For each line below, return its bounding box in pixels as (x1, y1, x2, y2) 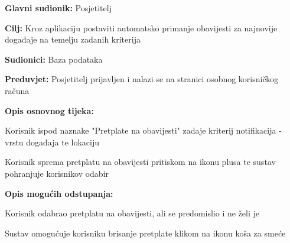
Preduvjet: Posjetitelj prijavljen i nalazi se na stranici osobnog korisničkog (5, 73, 279, 85)
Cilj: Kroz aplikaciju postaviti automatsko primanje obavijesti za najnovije (5, 21, 278, 34)
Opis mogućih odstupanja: (5, 187, 113, 199)
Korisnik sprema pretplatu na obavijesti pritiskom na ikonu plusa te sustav (5, 155, 276, 168)
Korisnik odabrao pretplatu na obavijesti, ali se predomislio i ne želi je (5, 207, 259, 219)
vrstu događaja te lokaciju (5, 135, 99, 148)
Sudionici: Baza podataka (5, 53, 103, 65)
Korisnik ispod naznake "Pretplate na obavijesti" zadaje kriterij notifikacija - (5, 124, 282, 137)
